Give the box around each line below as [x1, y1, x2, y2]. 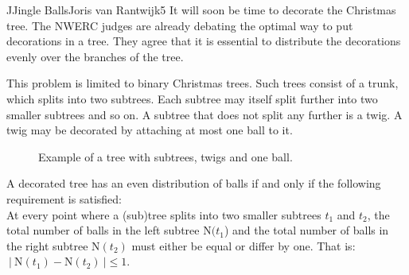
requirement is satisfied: [6, 190, 122, 207]
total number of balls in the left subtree [6, 222, 200, 238]
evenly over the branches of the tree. [6, 48, 184, 64]
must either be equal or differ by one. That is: [131, 237, 356, 254]
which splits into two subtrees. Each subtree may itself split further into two [6, 90, 378, 107]
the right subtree [6, 237, 88, 254]
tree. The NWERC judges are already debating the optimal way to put [6, 17, 353, 33]
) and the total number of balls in [224, 222, 389, 238]
